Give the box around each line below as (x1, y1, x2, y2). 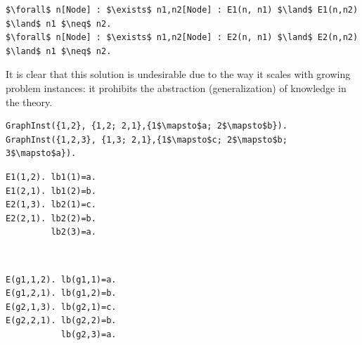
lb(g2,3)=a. (60, 329, 117, 339)
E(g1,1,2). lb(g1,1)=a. (6, 274, 117, 285)
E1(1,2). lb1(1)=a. (6, 171, 96, 182)
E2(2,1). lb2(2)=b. (6, 213, 96, 223)
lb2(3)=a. (51, 227, 96, 237)
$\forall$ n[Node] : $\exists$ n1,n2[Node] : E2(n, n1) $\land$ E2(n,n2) (6, 32, 358, 43)
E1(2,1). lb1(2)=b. (6, 185, 96, 196)
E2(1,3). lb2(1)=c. (6, 200, 96, 210)
